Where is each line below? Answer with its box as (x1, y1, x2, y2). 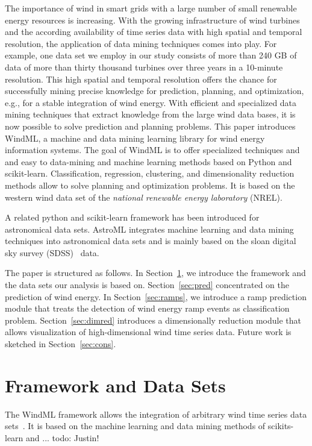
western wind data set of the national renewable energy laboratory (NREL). (5, 190, 282, 203)
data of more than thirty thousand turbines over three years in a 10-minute (5, 60, 283, 73)
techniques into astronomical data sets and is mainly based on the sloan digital (5, 234, 296, 247)
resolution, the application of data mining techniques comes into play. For (5, 37, 277, 49)
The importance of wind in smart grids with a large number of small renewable (5, 2, 297, 14)
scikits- (267, 419, 294, 432)
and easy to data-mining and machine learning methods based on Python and (5, 155, 292, 168)
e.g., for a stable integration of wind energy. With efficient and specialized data (5, 96, 297, 108)
